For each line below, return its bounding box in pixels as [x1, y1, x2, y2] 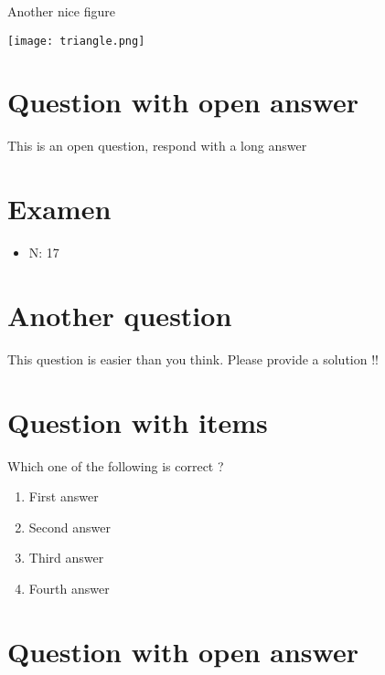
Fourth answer [28, 578, 110, 597]
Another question [7, 296, 232, 333]
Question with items [7, 403, 268, 440]
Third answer [28, 548, 104, 567]
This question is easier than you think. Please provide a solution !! [7, 349, 379, 368]
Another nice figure [7, 2, 115, 20]
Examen [7, 190, 112, 227]
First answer [28, 487, 99, 506]
